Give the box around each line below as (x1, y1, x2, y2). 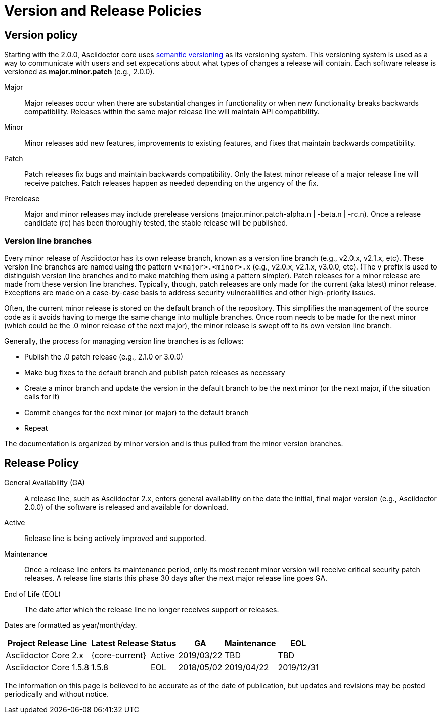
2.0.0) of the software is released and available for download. (24, 502, 229, 511)
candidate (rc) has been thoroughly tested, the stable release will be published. (24, 218, 288, 228)
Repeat (24, 423, 48, 432)
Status (150, 638, 177, 648)
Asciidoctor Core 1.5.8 (6, 662, 90, 672)
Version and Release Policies (4, 2, 202, 19)
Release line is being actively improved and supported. (24, 533, 206, 543)
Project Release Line (7, 638, 87, 648)
